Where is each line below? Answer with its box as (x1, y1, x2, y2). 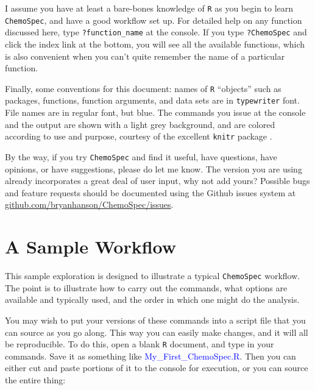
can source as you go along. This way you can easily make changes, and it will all (5, 325, 308, 338)
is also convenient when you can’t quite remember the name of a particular (5, 49, 285, 62)
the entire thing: (5, 373, 66, 386)
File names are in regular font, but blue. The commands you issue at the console (5, 106, 306, 119)
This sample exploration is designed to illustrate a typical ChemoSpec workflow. (5, 269, 300, 282)
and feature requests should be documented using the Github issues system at (5, 186, 296, 199)
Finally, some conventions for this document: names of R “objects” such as (5, 82, 281, 94)
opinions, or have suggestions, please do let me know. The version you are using (5, 162, 302, 175)
